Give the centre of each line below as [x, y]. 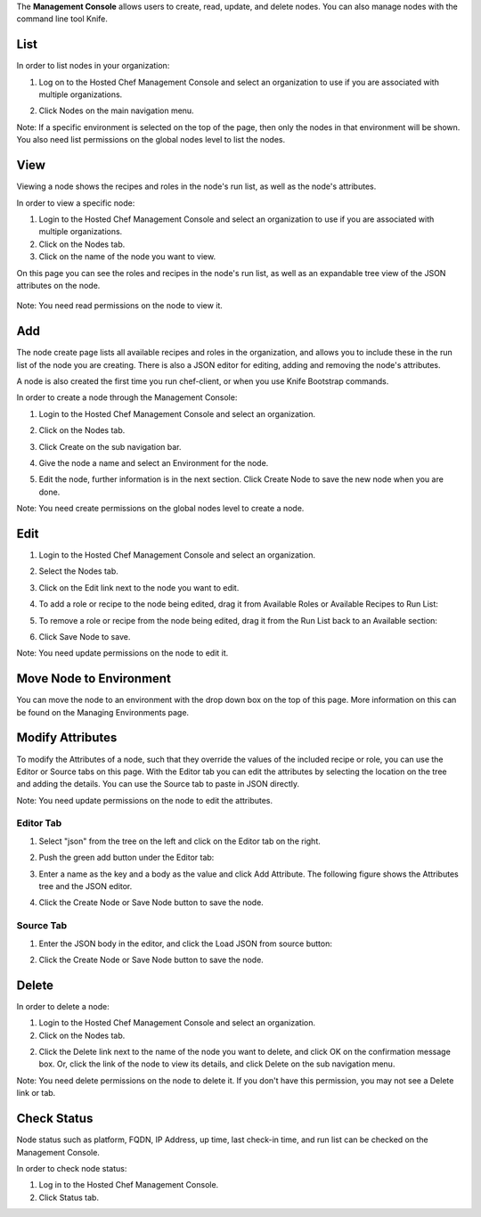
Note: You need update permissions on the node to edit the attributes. [145, 800]
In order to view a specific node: [76, 203]
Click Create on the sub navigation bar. [110, 446]
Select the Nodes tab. [79, 571]
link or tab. [36, 1093]
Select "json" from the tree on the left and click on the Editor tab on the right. [179, 841]
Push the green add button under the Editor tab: [126, 858]
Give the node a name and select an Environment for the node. [154, 462]
